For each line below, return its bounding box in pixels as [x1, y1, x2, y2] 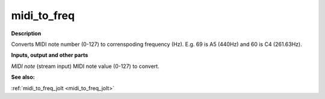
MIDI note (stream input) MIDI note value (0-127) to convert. [11, 63, 159, 70]
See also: [11, 73, 36, 81]
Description [11, 30, 42, 37]
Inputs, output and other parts [11, 51, 88, 59]
